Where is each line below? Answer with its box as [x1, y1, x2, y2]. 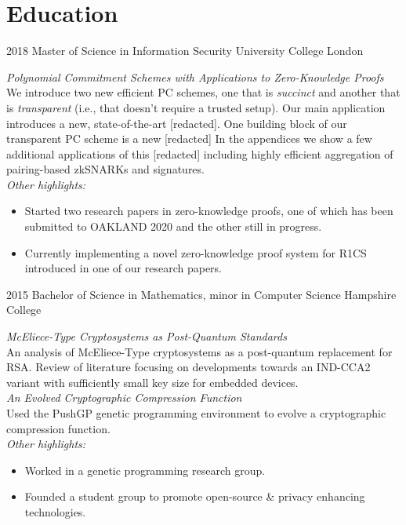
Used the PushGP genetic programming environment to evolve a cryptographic [6, 405, 386, 421]
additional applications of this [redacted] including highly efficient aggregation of [6, 145, 393, 162]
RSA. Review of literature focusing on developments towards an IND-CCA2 [6, 359, 371, 375]
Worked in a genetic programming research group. [24, 461, 266, 478]
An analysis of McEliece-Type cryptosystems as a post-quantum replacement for [6, 343, 393, 359]
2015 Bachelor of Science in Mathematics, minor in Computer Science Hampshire [6, 286, 397, 302]
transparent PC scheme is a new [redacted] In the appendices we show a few [6, 130, 372, 147]
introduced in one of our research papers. [24, 260, 222, 276]
